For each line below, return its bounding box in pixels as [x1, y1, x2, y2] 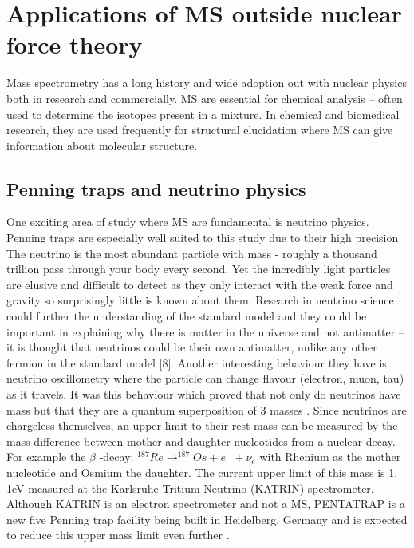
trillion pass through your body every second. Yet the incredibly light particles [6, 260, 391, 277]
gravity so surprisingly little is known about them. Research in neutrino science [6, 292, 394, 308]
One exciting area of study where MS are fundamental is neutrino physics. [6, 213, 369, 230]
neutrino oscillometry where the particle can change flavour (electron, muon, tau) [6, 370, 404, 387]
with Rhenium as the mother [259, 448, 401, 465]
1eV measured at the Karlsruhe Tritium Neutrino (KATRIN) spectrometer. [6, 479, 374, 496]
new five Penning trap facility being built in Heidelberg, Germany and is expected [6, 510, 408, 527]
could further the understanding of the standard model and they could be [6, 308, 367, 324]
